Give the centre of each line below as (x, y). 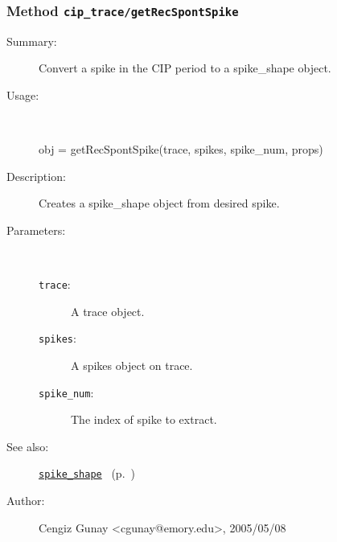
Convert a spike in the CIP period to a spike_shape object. (185, 68)
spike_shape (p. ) (87, 473)
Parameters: (36, 230)
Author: (26, 501)
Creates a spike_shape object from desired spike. (159, 203)
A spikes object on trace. (132, 365)
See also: (28, 446)
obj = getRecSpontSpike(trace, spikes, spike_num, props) (181, 149)
